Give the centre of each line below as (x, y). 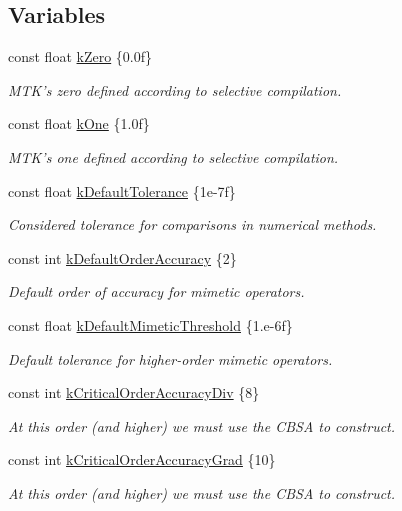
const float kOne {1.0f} (79, 123)
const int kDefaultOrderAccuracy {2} (122, 257)
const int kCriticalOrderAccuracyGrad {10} (142, 459)
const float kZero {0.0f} (80, 56)
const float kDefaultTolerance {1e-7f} (122, 190)
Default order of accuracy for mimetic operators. (156, 291)
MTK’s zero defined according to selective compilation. (175, 89)
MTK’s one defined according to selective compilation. (173, 156)
